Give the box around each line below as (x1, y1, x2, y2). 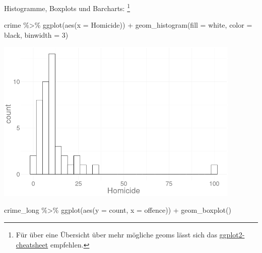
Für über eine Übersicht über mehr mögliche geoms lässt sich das (16, 229, 217, 239)
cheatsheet (16, 239, 48, 249)
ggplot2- (219, 229, 245, 239)
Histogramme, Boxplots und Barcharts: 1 (4, 2, 130, 13)
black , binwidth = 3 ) (4, 29, 69, 40)
